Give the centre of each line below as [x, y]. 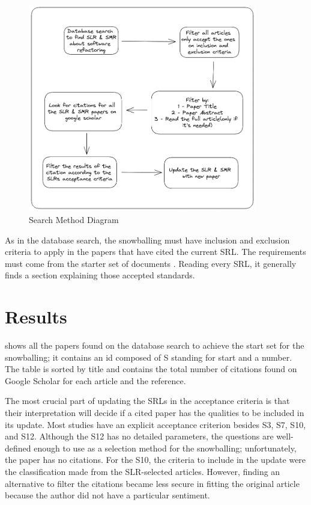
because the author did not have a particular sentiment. [107, 495]
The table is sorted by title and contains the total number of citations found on [151, 369]
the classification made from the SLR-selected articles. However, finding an [143, 472]
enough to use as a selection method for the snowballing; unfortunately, [165, 448]
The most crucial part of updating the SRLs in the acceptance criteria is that [147, 401]
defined [18, 448]
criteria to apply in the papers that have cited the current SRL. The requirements [155, 252]
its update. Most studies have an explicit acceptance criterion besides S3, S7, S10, [155, 424]
